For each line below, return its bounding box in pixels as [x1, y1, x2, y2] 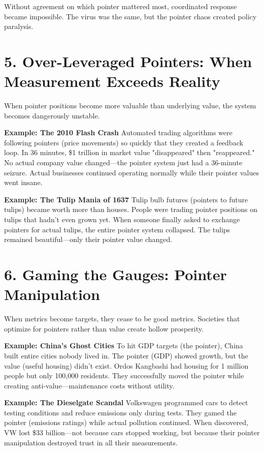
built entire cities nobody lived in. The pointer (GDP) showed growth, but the [4, 350, 248, 360]
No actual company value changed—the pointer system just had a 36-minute [4, 157, 243, 168]
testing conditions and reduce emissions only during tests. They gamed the [4, 407, 237, 417]
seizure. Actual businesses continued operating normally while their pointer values [4, 167, 259, 177]
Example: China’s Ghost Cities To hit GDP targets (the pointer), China [4, 340, 243, 351]
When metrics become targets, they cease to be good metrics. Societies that [4, 313, 240, 324]
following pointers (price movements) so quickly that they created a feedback [4, 137, 243, 147]
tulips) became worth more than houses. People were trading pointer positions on [4, 204, 257, 215]
